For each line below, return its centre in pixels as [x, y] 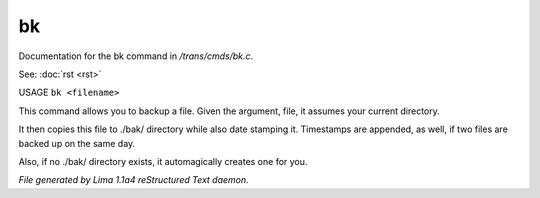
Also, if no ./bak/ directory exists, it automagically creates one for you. [163, 161]
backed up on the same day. [77, 143]
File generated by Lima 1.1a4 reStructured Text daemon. [133, 180]
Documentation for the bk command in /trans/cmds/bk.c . [136, 56]
